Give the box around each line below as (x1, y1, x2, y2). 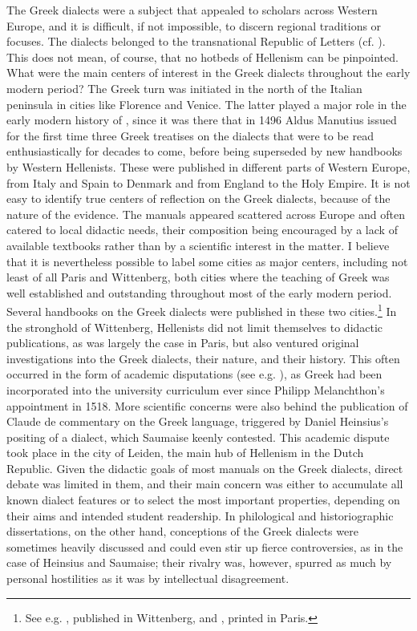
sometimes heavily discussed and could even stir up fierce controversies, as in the (6, 538, 403, 555)
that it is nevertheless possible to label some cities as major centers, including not (6, 253, 408, 269)
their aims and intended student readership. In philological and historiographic (6, 507, 394, 524)
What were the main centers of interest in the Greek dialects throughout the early (6, 64, 411, 81)
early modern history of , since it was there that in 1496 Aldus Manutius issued (6, 111, 397, 128)
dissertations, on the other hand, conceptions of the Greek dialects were (6, 523, 358, 540)
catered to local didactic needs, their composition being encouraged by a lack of (6, 221, 398, 238)
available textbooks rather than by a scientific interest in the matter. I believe (6, 237, 390, 253)
